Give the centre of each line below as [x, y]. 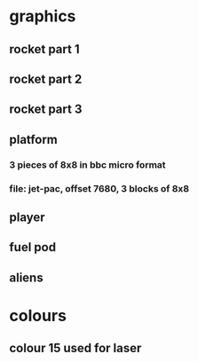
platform [33, 139]
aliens [26, 277]
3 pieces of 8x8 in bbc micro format [87, 164]
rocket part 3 [46, 110]
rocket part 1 [44, 49]
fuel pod [32, 247]
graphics [43, 16]
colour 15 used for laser [75, 348]
